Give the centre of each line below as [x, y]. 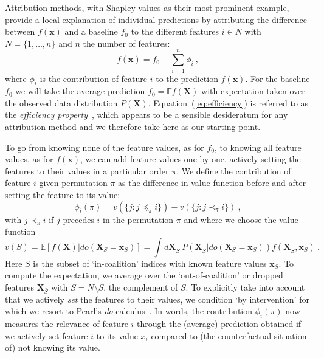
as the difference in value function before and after [212, 183]
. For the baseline [277, 78]
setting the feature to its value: [63, 195]
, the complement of [141, 287]
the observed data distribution [61, 102]
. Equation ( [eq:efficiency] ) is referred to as [228, 102]
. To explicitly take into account [245, 287]
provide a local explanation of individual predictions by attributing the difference [156, 19]
